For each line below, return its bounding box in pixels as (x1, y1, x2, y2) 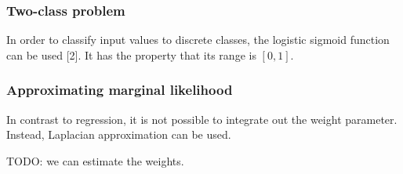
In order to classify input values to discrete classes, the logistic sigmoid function (6, 31, 390, 48)
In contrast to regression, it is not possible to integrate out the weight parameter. (6, 111, 398, 127)
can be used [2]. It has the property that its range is (6, 46, 256, 63)
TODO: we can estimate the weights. (6, 152, 184, 169)
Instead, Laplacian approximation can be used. (6, 126, 231, 143)
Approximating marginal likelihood (6, 80, 233, 100)
